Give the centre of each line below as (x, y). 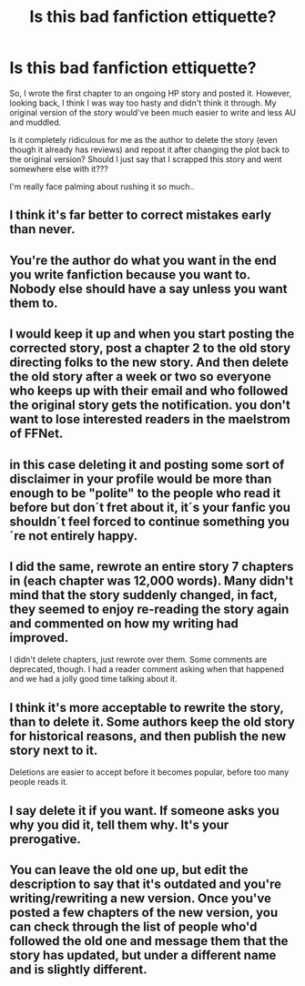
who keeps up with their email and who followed (149, 391)
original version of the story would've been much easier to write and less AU (153, 112)
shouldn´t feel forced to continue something (137, 521)
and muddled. (36, 122)
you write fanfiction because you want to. (130, 274)
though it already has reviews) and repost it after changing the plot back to (149, 149)
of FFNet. (36, 434)
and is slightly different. (78, 969)
